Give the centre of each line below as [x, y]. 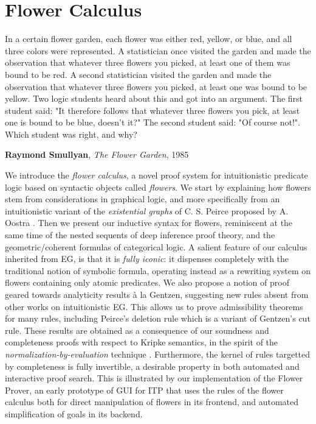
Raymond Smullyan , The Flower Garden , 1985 [97, 154]
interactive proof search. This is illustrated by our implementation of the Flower [154, 378]
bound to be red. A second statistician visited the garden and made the [138, 74]
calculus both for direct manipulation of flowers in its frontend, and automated [152, 402]
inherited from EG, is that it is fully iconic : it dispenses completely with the [147, 259]
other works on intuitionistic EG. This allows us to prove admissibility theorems [154, 306]
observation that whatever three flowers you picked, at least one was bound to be [156, 86]
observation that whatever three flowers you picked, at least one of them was [148, 62]
